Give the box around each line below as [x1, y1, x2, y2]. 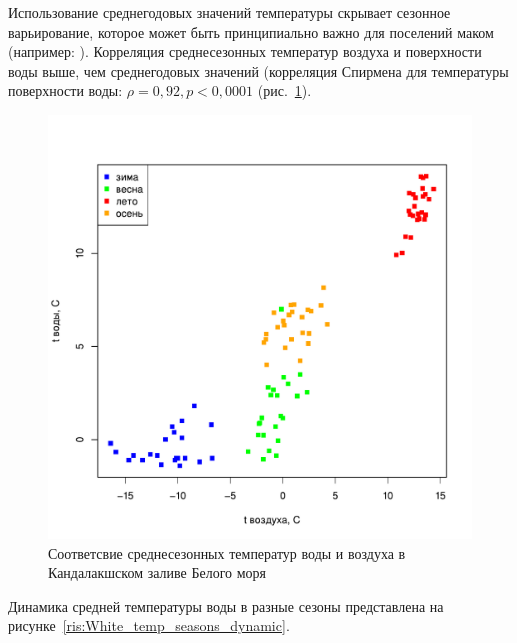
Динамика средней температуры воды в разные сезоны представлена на [8, 595, 444, 616]
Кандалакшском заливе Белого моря [48, 562, 267, 583]
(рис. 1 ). [257, 80, 312, 101]
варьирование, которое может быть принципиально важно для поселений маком [8, 21, 494, 42]
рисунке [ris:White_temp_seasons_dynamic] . [8, 615, 290, 636]
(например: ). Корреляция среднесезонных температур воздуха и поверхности [8, 41, 482, 62]
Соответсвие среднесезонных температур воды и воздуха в [48, 542, 406, 563]
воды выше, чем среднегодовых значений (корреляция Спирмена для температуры [8, 60, 509, 81]
